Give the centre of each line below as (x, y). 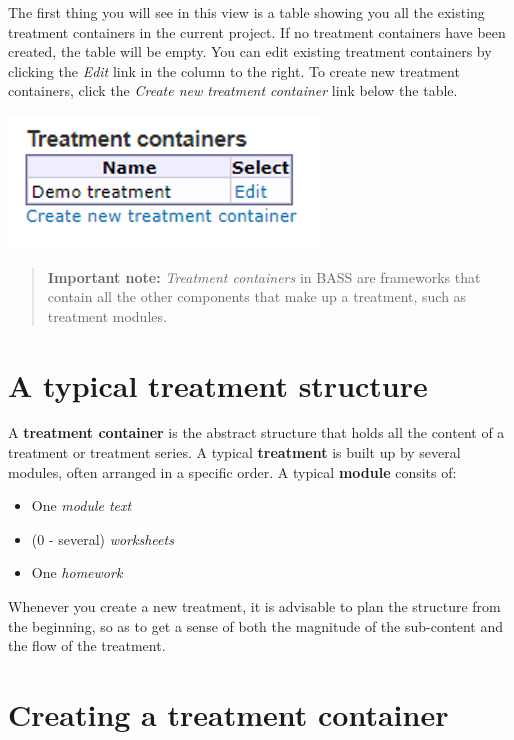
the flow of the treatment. (87, 645)
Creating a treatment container (228, 714)
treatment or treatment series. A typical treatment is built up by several (234, 452)
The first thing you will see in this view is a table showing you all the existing (246, 12)
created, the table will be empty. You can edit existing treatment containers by (250, 51)
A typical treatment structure (218, 384)
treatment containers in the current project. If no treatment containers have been (257, 31)
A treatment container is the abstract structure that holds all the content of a (256, 432)
